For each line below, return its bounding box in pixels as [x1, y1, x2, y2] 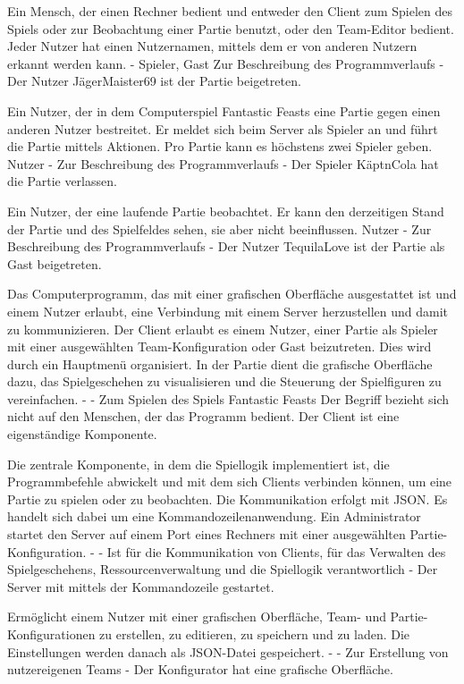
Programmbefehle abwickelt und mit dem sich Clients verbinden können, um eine [7, 472, 452, 491]
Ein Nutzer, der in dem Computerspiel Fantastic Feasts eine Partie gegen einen [7, 101, 441, 120]
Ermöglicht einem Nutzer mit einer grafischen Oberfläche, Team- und [7, 607, 386, 626]
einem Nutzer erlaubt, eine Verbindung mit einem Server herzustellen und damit [7, 301, 449, 320]
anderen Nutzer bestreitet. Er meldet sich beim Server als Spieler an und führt [7, 119, 438, 138]
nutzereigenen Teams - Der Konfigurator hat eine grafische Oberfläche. [7, 660, 393, 679]
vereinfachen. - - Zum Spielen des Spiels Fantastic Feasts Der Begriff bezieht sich [7, 389, 450, 408]
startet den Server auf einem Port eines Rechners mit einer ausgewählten [7, 525, 406, 544]
